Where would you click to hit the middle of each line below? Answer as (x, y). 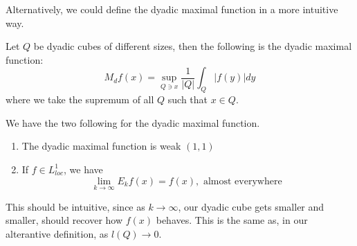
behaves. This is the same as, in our (232, 220)
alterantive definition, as (57, 233)
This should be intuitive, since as (75, 206)
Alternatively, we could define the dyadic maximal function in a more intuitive (172, 9)
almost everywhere (242, 181)
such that (188, 99)
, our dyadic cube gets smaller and (251, 206)
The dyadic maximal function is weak (101, 146)
